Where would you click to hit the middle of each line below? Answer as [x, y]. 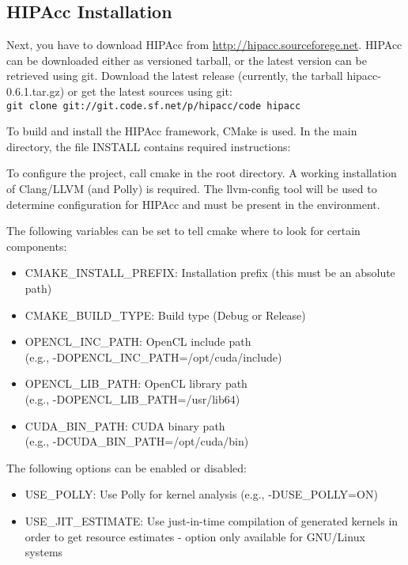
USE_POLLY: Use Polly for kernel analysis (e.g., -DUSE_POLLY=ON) [201, 494]
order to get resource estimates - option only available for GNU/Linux [195, 536]
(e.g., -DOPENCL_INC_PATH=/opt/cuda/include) [153, 356]
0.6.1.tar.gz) [36, 91]
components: [37, 246]
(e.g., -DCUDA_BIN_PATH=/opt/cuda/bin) [137, 441]
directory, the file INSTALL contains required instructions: [149, 146]
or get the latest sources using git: [150, 91]
